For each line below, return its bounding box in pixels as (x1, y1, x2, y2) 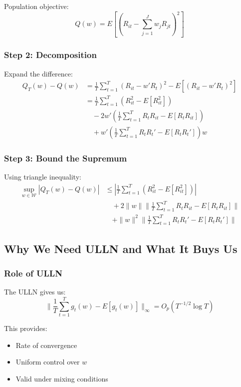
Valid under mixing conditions (15, 373, 108, 383)
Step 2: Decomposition (4, 48, 97, 61)
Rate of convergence (15, 339, 77, 350)
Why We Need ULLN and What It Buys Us (4, 240, 238, 256)
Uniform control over (15, 356, 80, 367)
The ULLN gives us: (4, 286, 66, 297)
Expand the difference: (4, 68, 73, 78)
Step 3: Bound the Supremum (4, 151, 127, 164)
